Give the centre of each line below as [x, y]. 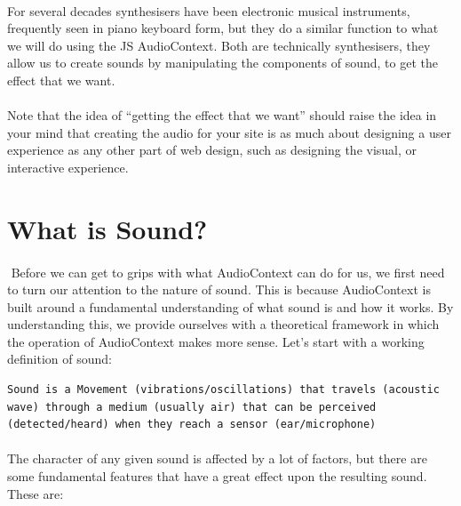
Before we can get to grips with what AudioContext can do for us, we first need [228, 272]
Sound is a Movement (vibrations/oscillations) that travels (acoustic [223, 390]
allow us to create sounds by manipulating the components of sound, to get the [223, 63]
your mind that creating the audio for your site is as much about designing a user [229, 132]
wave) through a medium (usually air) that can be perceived [192, 407]
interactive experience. [68, 167]
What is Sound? [107, 228]
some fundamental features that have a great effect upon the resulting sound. [217, 476]
